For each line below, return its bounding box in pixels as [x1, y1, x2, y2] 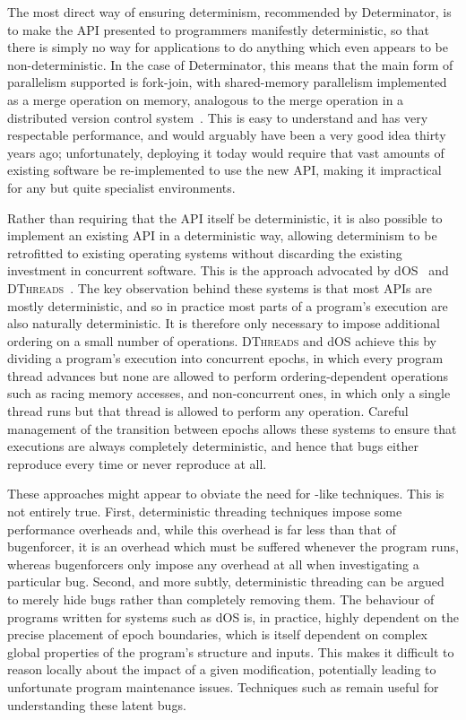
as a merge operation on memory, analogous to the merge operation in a [7, 90, 404, 108]
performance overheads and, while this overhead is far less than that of [7, 519, 396, 538]
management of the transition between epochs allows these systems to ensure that [7, 419, 457, 438]
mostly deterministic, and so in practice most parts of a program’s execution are [7, 296, 448, 315]
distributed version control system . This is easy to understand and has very [7, 108, 428, 126]
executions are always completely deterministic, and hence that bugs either [7, 437, 419, 455]
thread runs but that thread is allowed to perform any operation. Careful [7, 402, 409, 421]
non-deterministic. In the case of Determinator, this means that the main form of [7, 55, 453, 74]
